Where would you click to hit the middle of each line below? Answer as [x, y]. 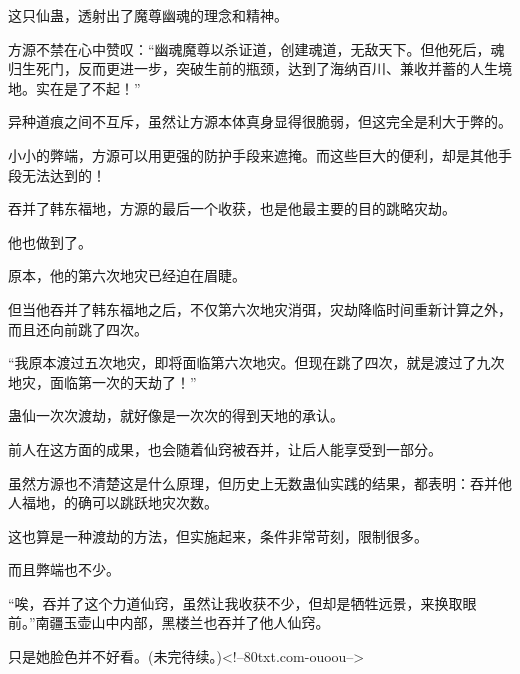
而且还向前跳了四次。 [78, 328]
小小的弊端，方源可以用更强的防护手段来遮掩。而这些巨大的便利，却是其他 [253, 154]
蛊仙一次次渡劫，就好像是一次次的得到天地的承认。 [176, 415]
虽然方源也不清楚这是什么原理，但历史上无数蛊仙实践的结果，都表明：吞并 [253, 482]
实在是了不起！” [88, 87]
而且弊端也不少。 [64, 569]
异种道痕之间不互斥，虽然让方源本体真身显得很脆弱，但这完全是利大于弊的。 [260, 121]
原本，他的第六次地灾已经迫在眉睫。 [127, 275]
